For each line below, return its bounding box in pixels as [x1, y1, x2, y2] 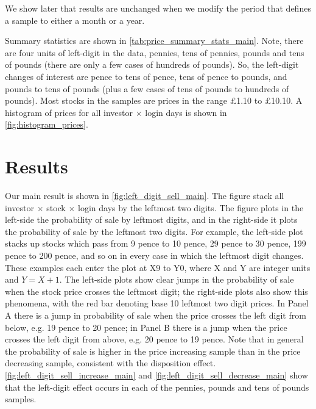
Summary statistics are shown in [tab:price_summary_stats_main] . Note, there [5, 34, 304, 47]
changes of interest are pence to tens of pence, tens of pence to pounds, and [5, 70, 287, 82]
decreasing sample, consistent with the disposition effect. [5, 357, 216, 369]
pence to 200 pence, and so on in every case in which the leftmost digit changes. [5, 249, 304, 262]
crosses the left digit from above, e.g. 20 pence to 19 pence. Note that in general [5, 333, 304, 346]
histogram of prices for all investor [5, 106, 133, 118]
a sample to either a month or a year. [5, 13, 145, 26]
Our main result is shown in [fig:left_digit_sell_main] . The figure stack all [5, 189, 284, 202]
